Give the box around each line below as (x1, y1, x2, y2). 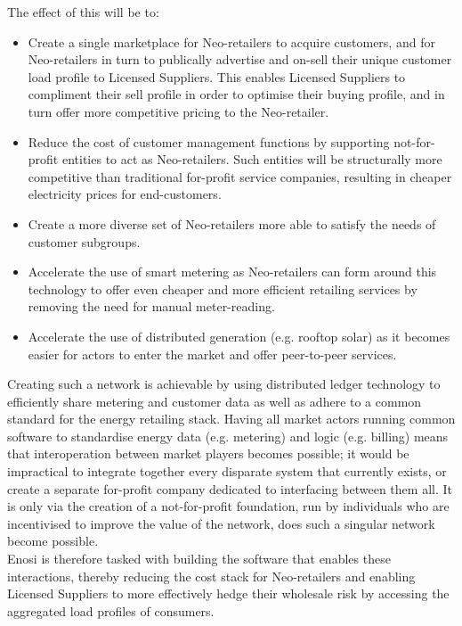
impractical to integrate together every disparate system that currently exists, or (7, 462, 447, 481)
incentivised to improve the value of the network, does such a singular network (7, 514, 435, 532)
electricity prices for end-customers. (28, 185, 222, 203)
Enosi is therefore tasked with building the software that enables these (7, 549, 391, 568)
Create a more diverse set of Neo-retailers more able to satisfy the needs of (28, 214, 436, 233)
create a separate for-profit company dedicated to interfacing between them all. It (7, 479, 452, 498)
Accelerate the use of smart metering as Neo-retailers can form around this (28, 262, 437, 281)
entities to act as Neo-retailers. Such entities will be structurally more (61, 150, 442, 169)
